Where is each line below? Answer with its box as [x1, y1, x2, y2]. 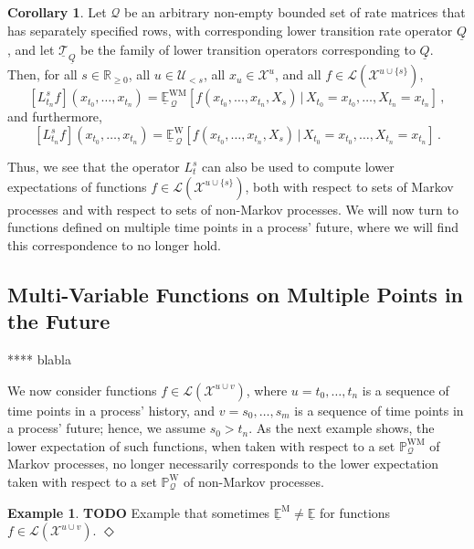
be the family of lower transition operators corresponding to [80, 39, 416, 58]
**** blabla [7, 349, 72, 368]
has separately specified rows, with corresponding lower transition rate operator [7, 20, 453, 39]
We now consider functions [7, 380, 157, 399]
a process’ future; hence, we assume [7, 418, 205, 438]
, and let [7, 39, 55, 58]
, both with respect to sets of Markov [245, 176, 454, 195]
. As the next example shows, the [248, 418, 435, 438]
